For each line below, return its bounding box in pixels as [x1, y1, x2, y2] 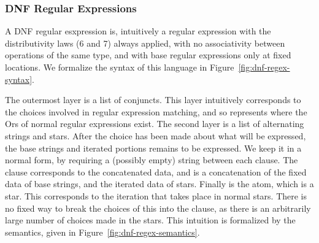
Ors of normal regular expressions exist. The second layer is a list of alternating [5, 117, 304, 130]
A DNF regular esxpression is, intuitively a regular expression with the [5, 25, 271, 37]
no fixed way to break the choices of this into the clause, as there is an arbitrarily [5, 201, 311, 214]
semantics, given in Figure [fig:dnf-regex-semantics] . [5, 225, 200, 238]
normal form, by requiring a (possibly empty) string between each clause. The [5, 153, 298, 166]
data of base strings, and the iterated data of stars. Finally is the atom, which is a [5, 177, 314, 190]
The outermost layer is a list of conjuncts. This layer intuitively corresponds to [5, 93, 301, 106]
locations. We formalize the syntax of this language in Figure [5, 61, 234, 73]
